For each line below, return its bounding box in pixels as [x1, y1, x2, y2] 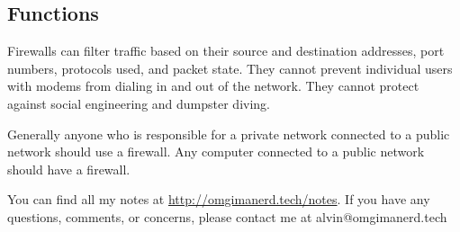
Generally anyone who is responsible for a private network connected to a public [7, 124, 450, 143]
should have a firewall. [7, 159, 131, 178]
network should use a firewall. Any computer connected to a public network [7, 142, 425, 161]
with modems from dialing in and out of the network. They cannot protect [7, 76, 419, 95]
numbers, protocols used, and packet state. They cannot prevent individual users [7, 58, 453, 77]
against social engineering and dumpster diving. [7, 94, 271, 112]
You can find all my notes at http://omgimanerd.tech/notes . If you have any [7, 190, 430, 209]
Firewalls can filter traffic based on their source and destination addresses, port [7, 41, 445, 60]
